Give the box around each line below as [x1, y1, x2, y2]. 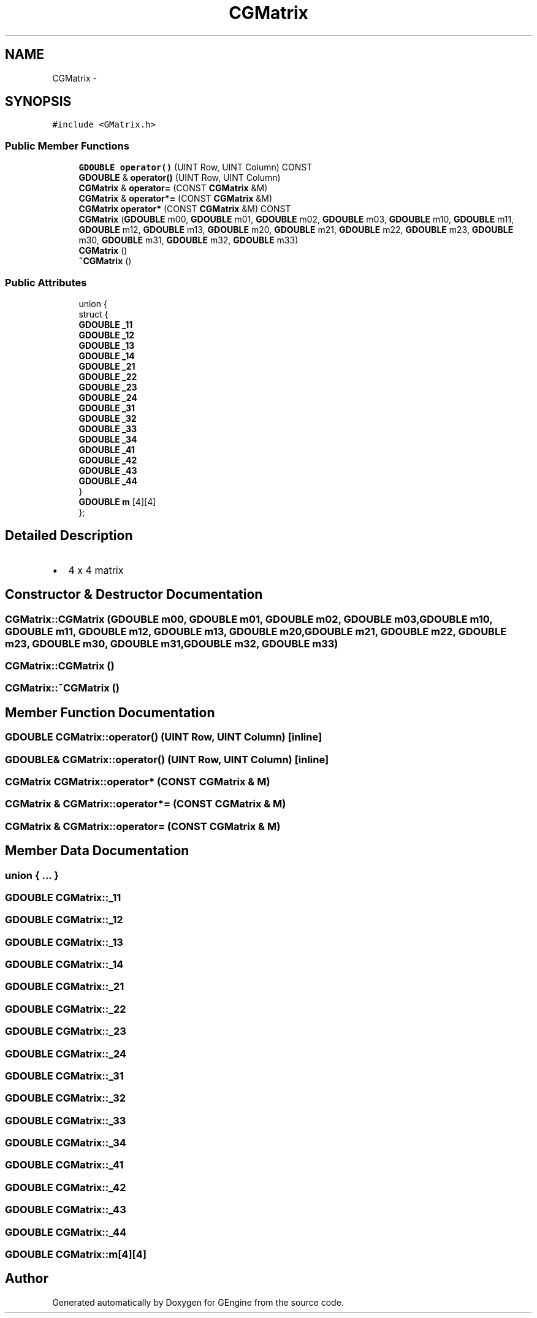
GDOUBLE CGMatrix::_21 [5, 980, 124, 993]
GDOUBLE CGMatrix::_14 [5, 958, 124, 971]
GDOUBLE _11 [78, 319, 133, 330]
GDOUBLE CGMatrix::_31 [5, 1069, 124, 1082]
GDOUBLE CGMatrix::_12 [5, 913, 123, 926]
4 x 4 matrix [68, 563, 124, 576]
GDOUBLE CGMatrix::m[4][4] [5, 1248, 147, 1260]
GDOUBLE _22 [78, 371, 137, 382]
